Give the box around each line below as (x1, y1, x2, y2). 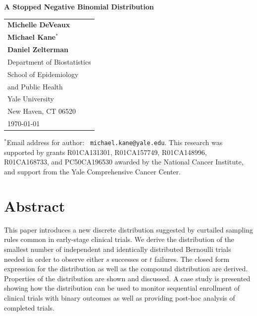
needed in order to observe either (4, 253, 104, 264)
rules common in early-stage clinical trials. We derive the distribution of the (4, 234, 234, 244)
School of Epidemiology (7, 69, 79, 79)
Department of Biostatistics (7, 56, 91, 67)
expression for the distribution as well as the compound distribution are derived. (4, 263, 248, 274)
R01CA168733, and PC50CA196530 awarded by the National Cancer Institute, (4, 157, 244, 167)
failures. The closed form (154, 253, 229, 264)
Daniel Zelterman (7, 44, 68, 55)
